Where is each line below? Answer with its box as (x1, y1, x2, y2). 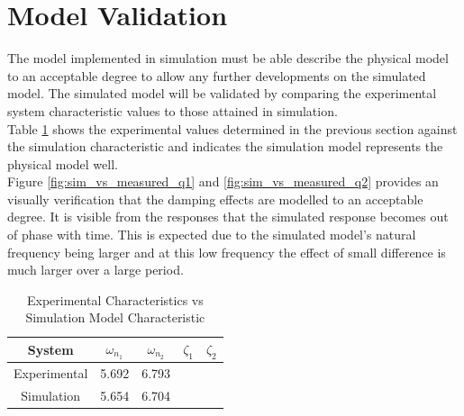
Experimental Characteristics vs (27, 290, 204, 309)
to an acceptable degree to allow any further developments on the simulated (7, 66, 426, 85)
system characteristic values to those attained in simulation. (7, 101, 338, 120)
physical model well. (7, 154, 118, 173)
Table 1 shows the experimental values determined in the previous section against (7, 119, 458, 138)
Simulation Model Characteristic (25, 308, 205, 327)
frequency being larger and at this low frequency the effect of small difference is (7, 242, 446, 261)
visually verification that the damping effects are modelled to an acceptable (7, 189, 423, 208)
